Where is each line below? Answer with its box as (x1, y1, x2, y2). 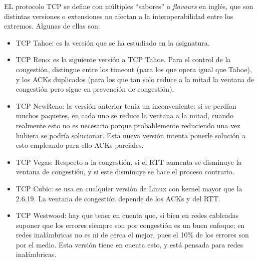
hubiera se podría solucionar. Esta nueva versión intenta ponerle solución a (16, 130, 245, 140)
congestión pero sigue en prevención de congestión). (16, 84, 174, 94)
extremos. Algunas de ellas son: (4, 21, 100, 31)
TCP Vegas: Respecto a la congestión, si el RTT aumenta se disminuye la (16, 156, 242, 167)
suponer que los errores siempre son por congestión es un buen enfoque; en (16, 219, 245, 230)
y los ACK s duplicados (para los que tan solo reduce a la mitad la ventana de (16, 74, 254, 84)
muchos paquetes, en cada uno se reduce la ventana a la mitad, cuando (16, 110, 234, 121)
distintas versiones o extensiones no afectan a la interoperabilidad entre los (4, 11, 233, 21)
